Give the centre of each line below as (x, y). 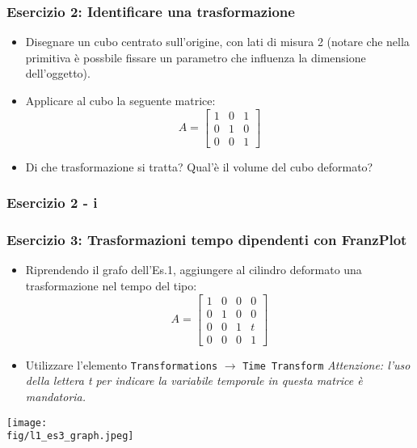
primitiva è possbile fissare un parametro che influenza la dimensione (196, 57)
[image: (27, 423)
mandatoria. (56, 396)
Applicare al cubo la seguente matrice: (120, 100)
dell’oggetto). (58, 73)
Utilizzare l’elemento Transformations (122, 364)
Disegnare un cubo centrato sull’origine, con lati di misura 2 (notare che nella (217, 42)
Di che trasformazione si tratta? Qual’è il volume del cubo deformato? (199, 166)
